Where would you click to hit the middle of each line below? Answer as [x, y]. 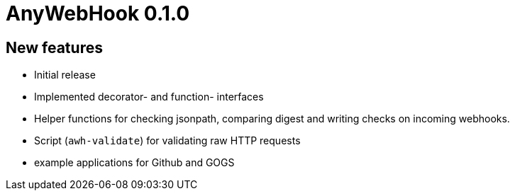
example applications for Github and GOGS [134, 163]
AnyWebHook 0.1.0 [98, 13]
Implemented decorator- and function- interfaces [149, 97]
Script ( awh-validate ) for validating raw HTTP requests [167, 141]
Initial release [65, 75]
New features [54, 47]
